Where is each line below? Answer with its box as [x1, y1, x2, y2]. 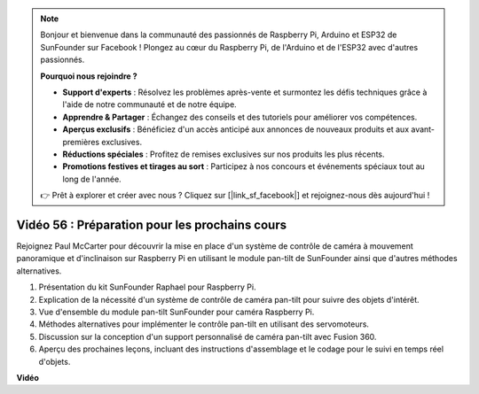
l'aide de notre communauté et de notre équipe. [62, 99, 237, 110]
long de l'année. [62, 174, 122, 184]
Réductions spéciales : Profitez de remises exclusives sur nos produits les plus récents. [62, 149, 385, 159]
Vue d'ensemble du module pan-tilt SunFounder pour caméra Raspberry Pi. [38, 306, 315, 317]
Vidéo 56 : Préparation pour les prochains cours [16, 217, 287, 232]
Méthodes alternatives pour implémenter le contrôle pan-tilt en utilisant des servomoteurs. [38, 319, 370, 329]
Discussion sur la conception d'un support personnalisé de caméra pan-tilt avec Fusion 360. [38, 331, 377, 342]
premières [62, 136, 100, 147]
